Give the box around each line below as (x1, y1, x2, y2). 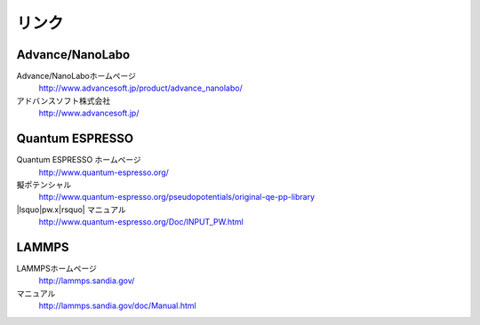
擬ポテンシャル (16, 178, 71, 190)
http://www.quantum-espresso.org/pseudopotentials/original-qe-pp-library (38, 192, 316, 202)
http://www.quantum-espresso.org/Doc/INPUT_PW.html (38, 217, 244, 227)
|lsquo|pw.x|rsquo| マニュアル (16, 204, 126, 215)
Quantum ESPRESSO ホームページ (16, 155, 141, 165)
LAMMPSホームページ (16, 263, 98, 273)
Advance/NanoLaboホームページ (16, 71, 137, 82)
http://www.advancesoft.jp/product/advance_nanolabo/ (38, 83, 244, 93)
